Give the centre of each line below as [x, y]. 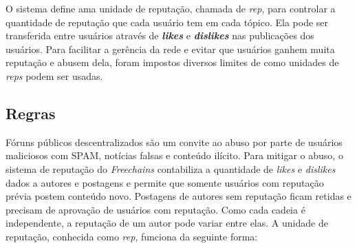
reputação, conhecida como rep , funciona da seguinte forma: [132, 236]
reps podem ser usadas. [54, 75]
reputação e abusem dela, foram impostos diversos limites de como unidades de [172, 62]
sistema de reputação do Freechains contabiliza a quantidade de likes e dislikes [171, 168]
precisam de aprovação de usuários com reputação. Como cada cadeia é [155, 209]
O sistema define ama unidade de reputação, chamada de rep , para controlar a [171, 8]
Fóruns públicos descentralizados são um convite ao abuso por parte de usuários [174, 142]
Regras [31, 113]
